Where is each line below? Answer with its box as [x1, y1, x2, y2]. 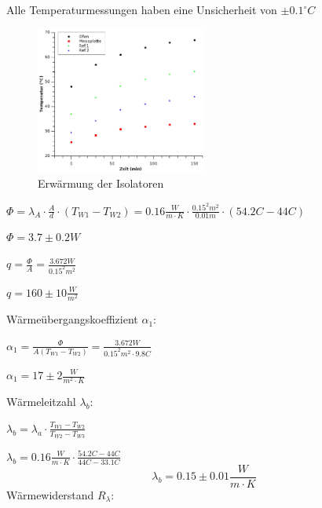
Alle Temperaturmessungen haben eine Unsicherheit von [6, 2, 277, 17]
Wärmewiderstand [6, 486, 94, 503]
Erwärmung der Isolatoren [38, 174, 164, 191]
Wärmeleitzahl [6, 393, 76, 410]
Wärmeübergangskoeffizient [6, 311, 138, 327]
